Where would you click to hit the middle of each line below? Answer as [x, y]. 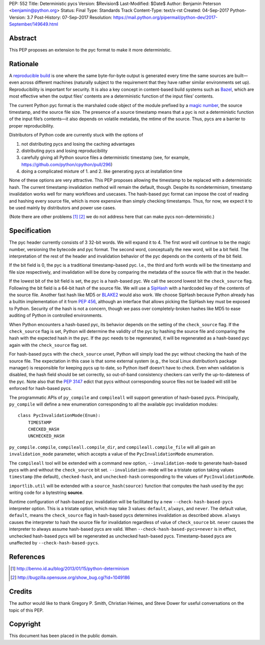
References [27, 557]
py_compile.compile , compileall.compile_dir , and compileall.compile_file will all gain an [112, 447]
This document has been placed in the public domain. [63, 636]
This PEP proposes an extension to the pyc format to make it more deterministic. [90, 50]
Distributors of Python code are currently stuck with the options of [76, 135]
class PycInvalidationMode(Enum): [59, 415]
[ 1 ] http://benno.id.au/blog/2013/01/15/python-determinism [70, 568]
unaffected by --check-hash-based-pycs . [54, 542]
